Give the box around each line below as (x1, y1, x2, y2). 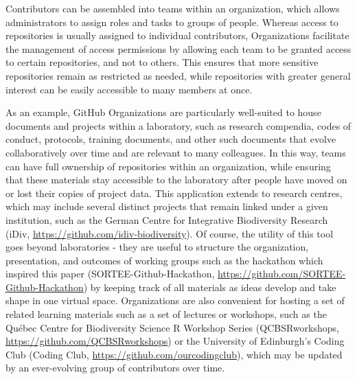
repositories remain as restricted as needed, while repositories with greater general (5, 68, 351, 82)
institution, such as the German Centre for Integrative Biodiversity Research (5, 212, 328, 227)
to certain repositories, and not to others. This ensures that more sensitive (5, 55, 319, 69)
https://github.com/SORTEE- (217, 266, 346, 281)
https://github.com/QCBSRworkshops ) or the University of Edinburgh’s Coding (5, 334, 345, 348)
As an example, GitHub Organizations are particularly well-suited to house (5, 105, 321, 119)
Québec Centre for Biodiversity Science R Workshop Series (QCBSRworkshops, (5, 320, 339, 334)
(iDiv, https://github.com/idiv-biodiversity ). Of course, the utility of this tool (5, 226, 334, 240)
